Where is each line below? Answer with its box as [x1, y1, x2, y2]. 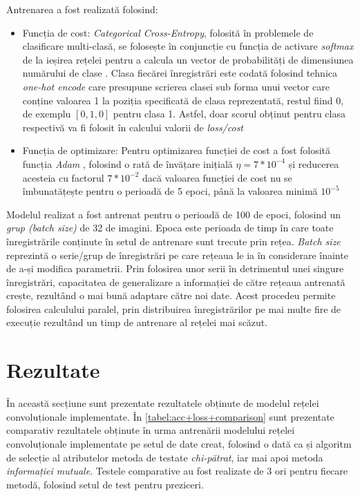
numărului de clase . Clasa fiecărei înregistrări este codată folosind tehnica [22, 66, 337, 80]
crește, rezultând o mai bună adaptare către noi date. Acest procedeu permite [6, 288, 336, 303]
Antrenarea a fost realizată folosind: [6, 2, 158, 16]
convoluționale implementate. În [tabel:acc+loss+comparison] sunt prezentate [6, 409, 334, 423]
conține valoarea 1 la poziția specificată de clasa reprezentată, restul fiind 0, [22, 93, 344, 107]
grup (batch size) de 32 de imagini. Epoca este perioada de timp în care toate [6, 220, 334, 235]
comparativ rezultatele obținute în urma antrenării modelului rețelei [6, 423, 295, 437]
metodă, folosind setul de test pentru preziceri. [6, 477, 204, 491]
